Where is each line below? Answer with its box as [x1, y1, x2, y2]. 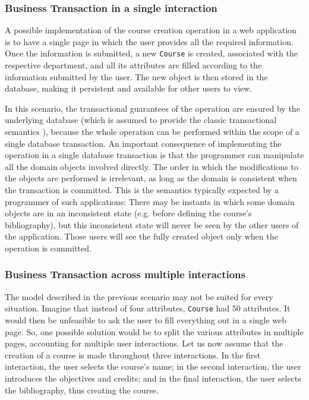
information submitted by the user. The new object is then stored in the [5, 70, 268, 83]
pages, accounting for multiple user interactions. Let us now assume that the [5, 337, 283, 349]
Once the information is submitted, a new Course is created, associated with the [5, 47, 298, 59]
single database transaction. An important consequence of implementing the [5, 137, 282, 149]
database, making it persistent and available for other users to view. [5, 82, 253, 95]
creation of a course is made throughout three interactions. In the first [5, 348, 261, 361]
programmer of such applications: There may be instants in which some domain [5, 195, 295, 207]
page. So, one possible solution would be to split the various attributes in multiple [5, 325, 304, 338]
